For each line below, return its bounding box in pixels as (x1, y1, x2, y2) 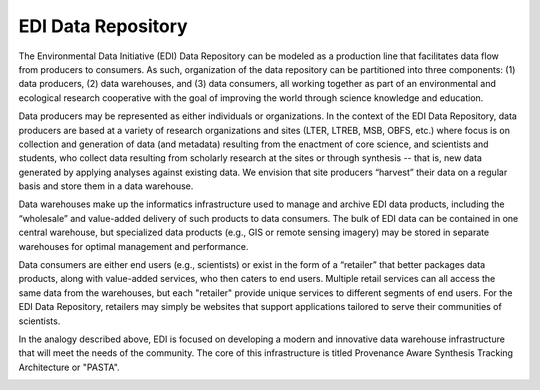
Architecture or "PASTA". (18, 361, 120, 373)
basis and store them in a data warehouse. (18, 180, 194, 192)
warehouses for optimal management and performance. (18, 240, 249, 252)
